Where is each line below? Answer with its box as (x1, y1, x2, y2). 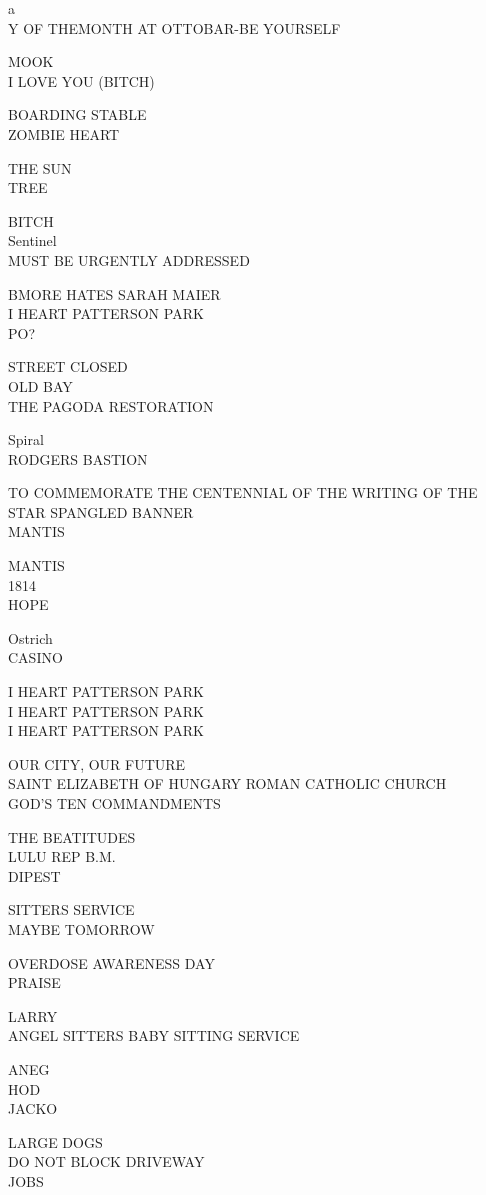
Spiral (8, 429, 44, 450)
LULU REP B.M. (8, 846, 116, 867)
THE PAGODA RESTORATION (8, 395, 214, 416)
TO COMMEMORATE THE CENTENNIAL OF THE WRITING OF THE (8, 482, 478, 503)
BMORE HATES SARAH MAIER (8, 283, 221, 304)
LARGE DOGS (8, 1131, 103, 1152)
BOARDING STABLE (8, 104, 147, 125)
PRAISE (8, 972, 61, 993)
